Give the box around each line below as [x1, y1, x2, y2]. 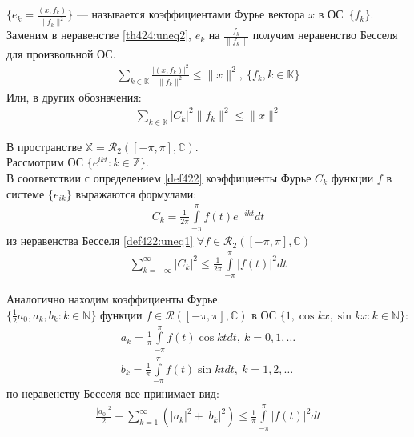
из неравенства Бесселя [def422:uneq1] [6, 232, 194, 249]
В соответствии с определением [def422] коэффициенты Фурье [6, 169, 312, 186]
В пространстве [6, 138, 82, 154]
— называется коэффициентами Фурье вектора [76, 6, 305, 22]
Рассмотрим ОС [6, 154, 84, 170]
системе [6, 185, 45, 202]
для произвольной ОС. [6, 45, 116, 62]
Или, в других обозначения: [6, 88, 142, 105]
